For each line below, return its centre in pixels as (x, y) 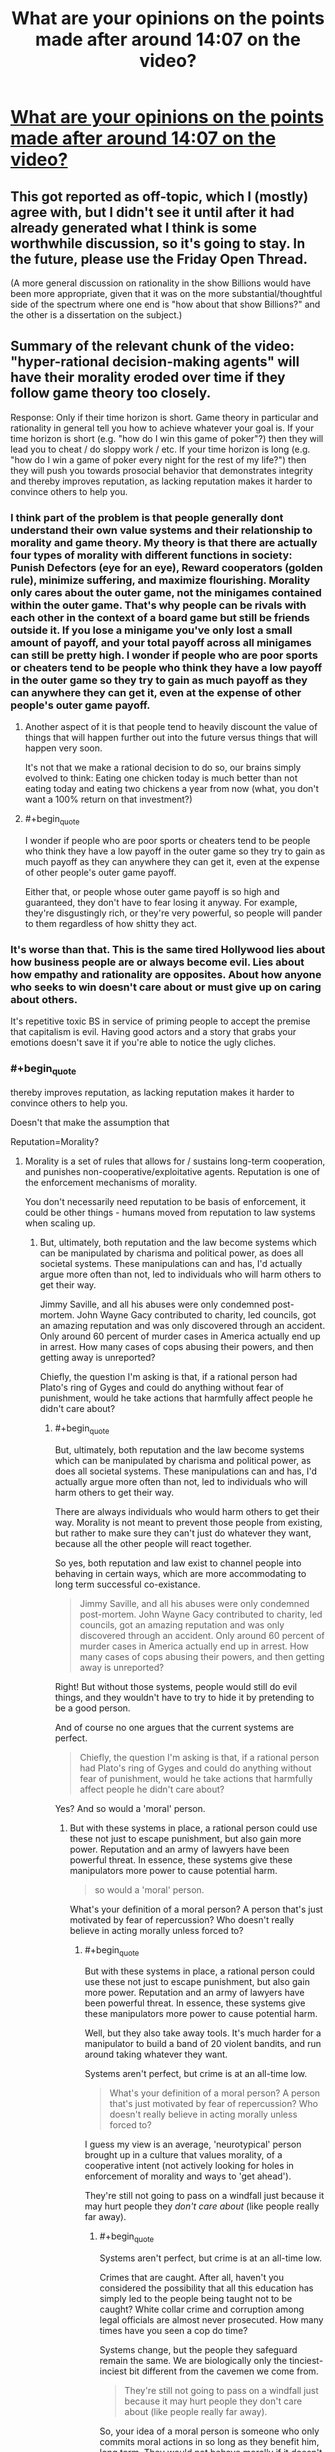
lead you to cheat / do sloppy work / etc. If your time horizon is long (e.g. (160, 449)
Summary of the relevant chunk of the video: (152, 346)
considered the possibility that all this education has (206, 2288)
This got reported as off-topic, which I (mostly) (159, 196)
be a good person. (92, 1708)
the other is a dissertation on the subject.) (96, 315)
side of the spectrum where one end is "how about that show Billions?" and (165, 304)
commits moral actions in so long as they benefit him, (209, 2442)
